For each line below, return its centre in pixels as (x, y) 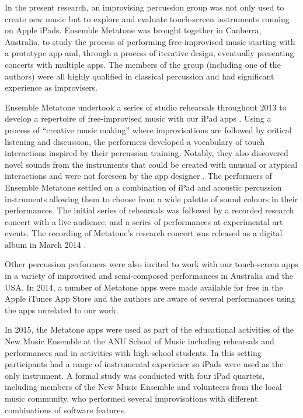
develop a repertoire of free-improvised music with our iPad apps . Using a (138, 118)
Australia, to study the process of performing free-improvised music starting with (150, 41)
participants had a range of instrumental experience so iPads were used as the (144, 364)
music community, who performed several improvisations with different (131, 398)
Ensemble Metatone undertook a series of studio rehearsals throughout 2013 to (146, 107)
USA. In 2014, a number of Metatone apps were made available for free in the (144, 287)
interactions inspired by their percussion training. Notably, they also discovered (147, 153)
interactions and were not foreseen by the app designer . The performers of (138, 176)
